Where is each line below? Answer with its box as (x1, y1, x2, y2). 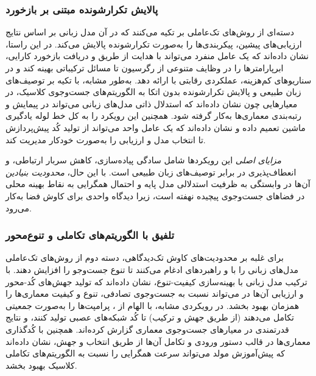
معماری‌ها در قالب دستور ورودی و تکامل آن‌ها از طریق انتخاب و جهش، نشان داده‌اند (5, 335, 311, 347)
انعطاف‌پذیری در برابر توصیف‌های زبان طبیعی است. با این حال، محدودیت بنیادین (5, 165, 297, 178)
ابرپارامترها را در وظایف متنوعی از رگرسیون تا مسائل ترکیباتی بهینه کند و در (5, 62, 284, 74)
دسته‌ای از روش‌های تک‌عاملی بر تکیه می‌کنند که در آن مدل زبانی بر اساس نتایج (5, 26, 294, 38)
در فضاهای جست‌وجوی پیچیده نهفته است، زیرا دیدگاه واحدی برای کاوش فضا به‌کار (5, 189, 305, 202)
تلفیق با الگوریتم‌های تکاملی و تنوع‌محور (5, 227, 175, 243)
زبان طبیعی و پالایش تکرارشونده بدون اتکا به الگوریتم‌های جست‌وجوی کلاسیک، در (5, 85, 301, 98)
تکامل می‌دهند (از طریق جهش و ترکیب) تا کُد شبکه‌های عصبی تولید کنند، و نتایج (5, 311, 294, 324)
